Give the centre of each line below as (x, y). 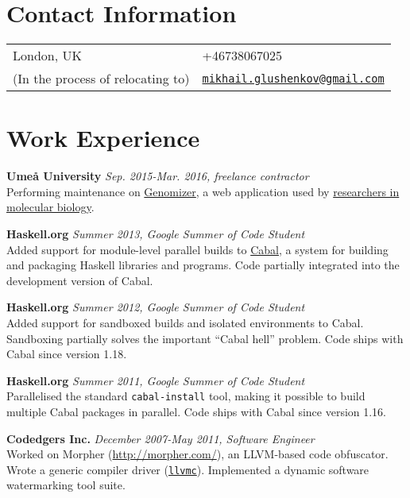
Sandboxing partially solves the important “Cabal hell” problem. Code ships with (205, 338)
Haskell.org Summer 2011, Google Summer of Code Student (156, 380)
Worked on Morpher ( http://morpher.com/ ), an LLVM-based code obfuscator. (197, 454)
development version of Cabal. (80, 280)
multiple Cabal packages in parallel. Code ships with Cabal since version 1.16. (197, 412)
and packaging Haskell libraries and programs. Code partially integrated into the (203, 265)
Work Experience (103, 138)
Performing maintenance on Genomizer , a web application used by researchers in (203, 191)
